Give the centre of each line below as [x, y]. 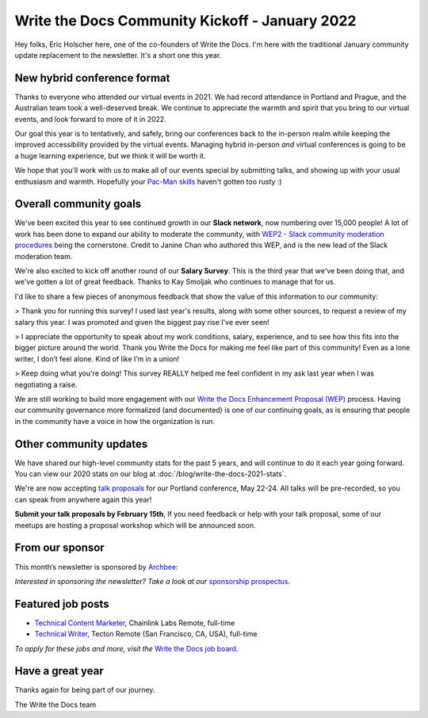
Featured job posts [62, 603]
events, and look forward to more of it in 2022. [90, 119]
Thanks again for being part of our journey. [85, 690]
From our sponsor [59, 548]
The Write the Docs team [55, 705]
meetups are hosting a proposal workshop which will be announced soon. [135, 525]
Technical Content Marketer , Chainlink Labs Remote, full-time [135, 623]
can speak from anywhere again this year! [83, 499]
